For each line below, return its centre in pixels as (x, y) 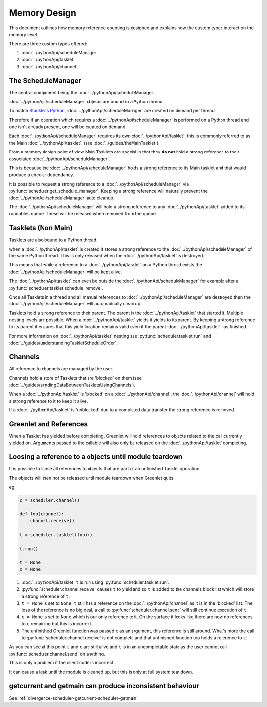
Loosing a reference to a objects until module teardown (96, 457)
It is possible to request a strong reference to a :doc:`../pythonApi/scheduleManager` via (99, 184)
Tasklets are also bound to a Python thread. (53, 240)
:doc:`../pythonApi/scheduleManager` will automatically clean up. (75, 304)
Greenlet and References (48, 424)
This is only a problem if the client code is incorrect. (62, 663)
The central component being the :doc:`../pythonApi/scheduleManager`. (83, 93)
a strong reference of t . (46, 596)
